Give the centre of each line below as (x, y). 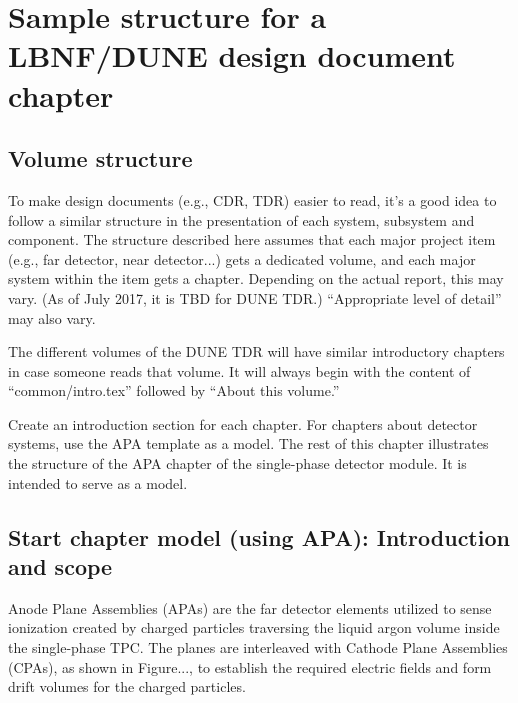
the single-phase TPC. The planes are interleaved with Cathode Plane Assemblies (258, 647)
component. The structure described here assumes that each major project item (252, 239)
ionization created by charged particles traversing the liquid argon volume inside (254, 627)
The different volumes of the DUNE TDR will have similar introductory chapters (256, 351)
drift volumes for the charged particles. (127, 686)
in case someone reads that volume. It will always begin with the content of (239, 370)
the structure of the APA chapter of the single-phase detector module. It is (237, 463)
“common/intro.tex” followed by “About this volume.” (174, 390)
